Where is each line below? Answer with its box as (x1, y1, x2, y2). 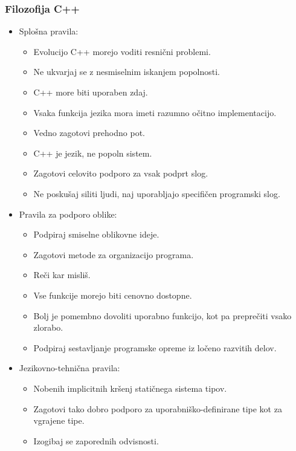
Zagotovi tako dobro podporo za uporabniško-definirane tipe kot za (33, 402, 282, 415)
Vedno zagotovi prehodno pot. (33, 126, 146, 139)
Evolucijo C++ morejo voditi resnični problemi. (33, 45, 211, 57)
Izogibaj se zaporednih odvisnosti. (33, 434, 159, 447)
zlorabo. (33, 321, 63, 334)
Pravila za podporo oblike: (19, 207, 117, 220)
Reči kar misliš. (33, 268, 91, 281)
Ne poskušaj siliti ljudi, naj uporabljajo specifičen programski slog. (33, 187, 280, 200)
